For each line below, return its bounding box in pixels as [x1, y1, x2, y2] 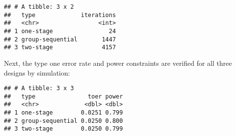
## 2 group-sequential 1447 [4, 36, 116, 43]
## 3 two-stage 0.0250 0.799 [4, 125, 123, 133]
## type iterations [4, 11, 116, 19]
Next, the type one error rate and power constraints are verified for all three [4, 58, 232, 68]
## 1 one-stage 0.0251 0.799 [4, 109, 123, 117]
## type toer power [4, 93, 123, 100]
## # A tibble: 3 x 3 [4, 85, 74, 92]
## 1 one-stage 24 [4, 27, 116, 35]
